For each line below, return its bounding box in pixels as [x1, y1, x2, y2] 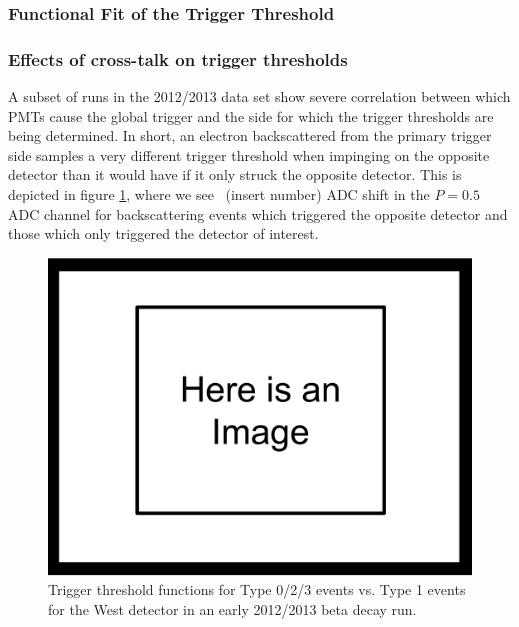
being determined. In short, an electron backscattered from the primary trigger [8, 125, 492, 146]
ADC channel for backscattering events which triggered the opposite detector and [8, 203, 508, 224]
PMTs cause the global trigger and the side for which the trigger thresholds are [8, 105, 494, 126]
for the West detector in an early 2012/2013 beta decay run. [48, 599, 417, 619]
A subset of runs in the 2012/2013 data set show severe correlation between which [8, 86, 511, 107]
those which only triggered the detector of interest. [8, 223, 319, 244]
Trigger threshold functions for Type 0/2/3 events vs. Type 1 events [48, 579, 466, 600]
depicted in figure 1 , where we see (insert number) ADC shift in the [8, 184, 430, 205]
